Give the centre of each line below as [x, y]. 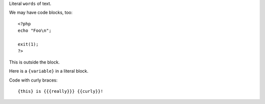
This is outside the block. [34, 62]
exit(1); [28, 44]
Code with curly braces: [33, 80]
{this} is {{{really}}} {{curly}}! [61, 91]
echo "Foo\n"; [35, 31]
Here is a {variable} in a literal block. [49, 71]
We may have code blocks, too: [41, 13]
